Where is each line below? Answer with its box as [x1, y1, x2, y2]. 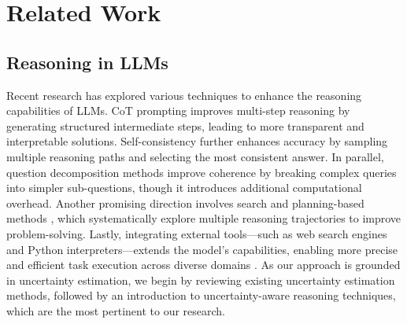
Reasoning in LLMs [6, 50, 168, 74]
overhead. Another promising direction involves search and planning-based [6, 194, 364, 211]
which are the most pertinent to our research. [6, 302, 225, 318]
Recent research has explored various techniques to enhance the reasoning [6, 87, 362, 103]
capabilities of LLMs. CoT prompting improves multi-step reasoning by [6, 102, 350, 119]
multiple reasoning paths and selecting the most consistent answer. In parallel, [6, 148, 384, 164]
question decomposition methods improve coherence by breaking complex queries [6, 164, 397, 180]
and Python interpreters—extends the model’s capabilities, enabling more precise [6, 241, 398, 257]
